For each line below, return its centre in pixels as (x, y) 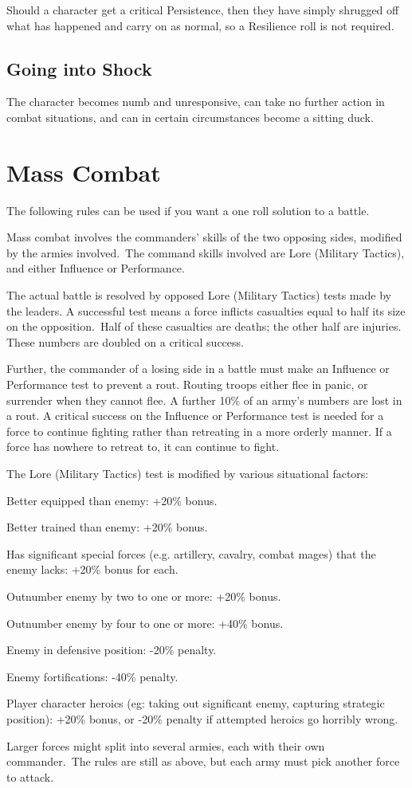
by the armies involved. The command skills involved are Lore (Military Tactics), (206, 252)
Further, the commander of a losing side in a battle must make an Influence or (198, 369)
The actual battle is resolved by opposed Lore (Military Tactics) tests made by (199, 295)
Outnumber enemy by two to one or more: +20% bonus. (144, 596)
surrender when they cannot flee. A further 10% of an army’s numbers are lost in (204, 400)
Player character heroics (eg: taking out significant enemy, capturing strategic (196, 703)
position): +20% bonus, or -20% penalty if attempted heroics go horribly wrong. (202, 718)
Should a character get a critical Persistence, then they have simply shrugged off (203, 10)
